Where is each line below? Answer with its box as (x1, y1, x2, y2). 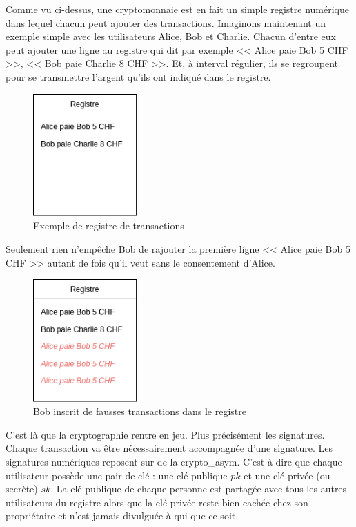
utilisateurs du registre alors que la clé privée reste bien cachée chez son (6, 495, 308, 509)
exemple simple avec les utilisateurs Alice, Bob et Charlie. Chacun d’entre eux (6, 29, 336, 44)
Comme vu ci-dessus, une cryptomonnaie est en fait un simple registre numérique (6, 2, 349, 16)
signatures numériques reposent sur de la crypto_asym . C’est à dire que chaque (6, 454, 342, 468)
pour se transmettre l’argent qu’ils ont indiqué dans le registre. (6, 69, 271, 84)
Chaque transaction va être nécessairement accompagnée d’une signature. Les (6, 441, 333, 455)
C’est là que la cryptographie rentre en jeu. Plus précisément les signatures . (6, 427, 325, 441)
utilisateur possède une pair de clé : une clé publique (6, 468, 228, 482)
